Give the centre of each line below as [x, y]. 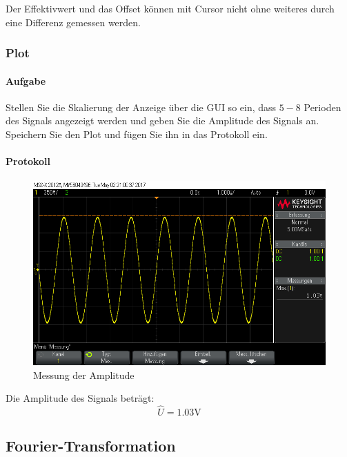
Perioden [323, 107]
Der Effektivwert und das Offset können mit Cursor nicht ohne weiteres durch [170, 8]
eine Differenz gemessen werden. [73, 22]
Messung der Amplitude [84, 375]
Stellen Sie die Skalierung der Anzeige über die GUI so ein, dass [141, 107]
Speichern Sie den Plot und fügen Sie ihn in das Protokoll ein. [137, 134]
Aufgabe [26, 80]
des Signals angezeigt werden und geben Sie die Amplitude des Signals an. [162, 120]
